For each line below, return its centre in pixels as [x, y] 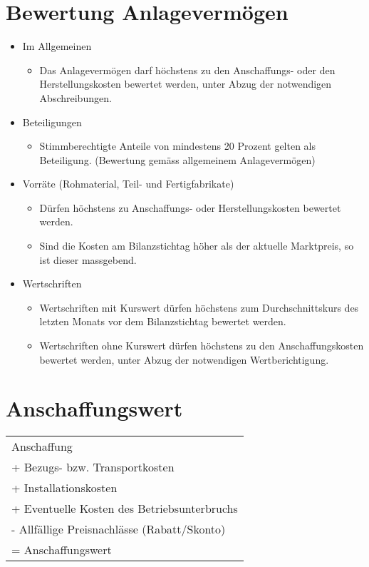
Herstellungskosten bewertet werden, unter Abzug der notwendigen [186, 84]
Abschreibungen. [76, 97]
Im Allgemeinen [57, 46]
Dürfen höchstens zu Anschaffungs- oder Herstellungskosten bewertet [190, 207]
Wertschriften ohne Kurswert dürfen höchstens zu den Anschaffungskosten [202, 346]
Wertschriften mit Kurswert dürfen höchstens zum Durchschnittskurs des [199, 307]
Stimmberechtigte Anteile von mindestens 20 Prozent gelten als [178, 146]
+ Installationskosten [64, 488]
